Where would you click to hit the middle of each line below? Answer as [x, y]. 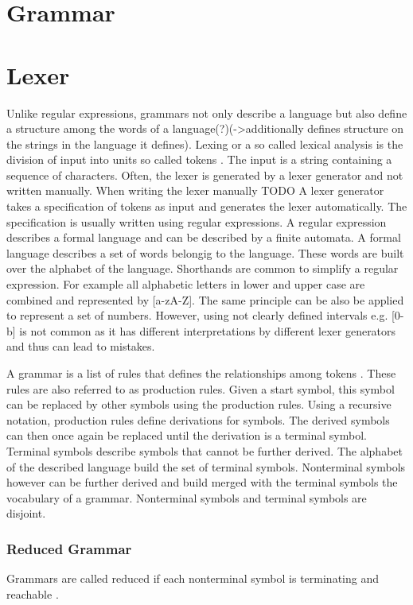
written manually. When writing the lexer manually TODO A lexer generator [195, 190]
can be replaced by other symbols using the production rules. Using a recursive [199, 404]
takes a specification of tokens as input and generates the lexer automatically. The [207, 206]
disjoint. [26, 513]
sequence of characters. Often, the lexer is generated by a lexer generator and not [205, 175]
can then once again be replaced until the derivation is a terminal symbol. [187, 435]
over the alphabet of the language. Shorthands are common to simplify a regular [203, 268]
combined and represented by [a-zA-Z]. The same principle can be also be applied [205, 299]
